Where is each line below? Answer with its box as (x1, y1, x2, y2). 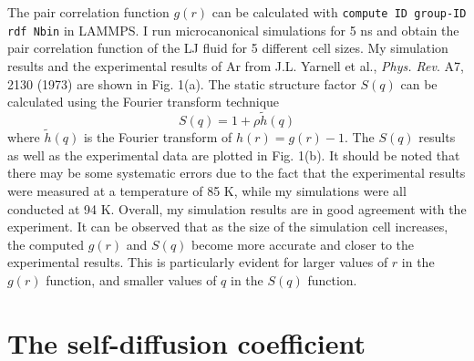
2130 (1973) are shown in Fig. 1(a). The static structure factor (7, 74, 356, 93)
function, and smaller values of (46, 270, 217, 289)
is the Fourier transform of (83, 128, 232, 147)
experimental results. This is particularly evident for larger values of (7, 253, 388, 272)
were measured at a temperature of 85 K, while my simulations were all (7, 180, 407, 200)
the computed (7, 234, 84, 253)
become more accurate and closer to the (191, 234, 415, 253)
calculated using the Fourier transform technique (7, 92, 280, 111)
